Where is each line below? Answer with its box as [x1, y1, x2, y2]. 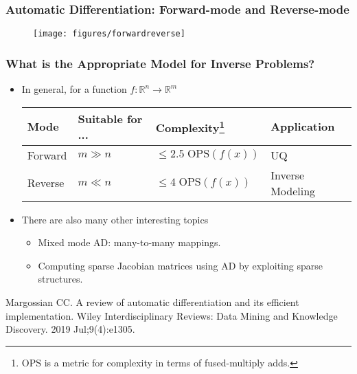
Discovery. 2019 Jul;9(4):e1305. [5, 322, 135, 336]
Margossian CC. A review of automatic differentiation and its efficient [5, 295, 299, 309]
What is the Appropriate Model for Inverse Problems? [5, 54, 315, 71]
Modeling [270, 182, 316, 199]
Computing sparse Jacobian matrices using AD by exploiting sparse [38, 258, 323, 272]
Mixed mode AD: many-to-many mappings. [38, 235, 221, 250]
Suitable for [78, 110, 143, 126]
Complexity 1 [155, 117, 225, 135]
